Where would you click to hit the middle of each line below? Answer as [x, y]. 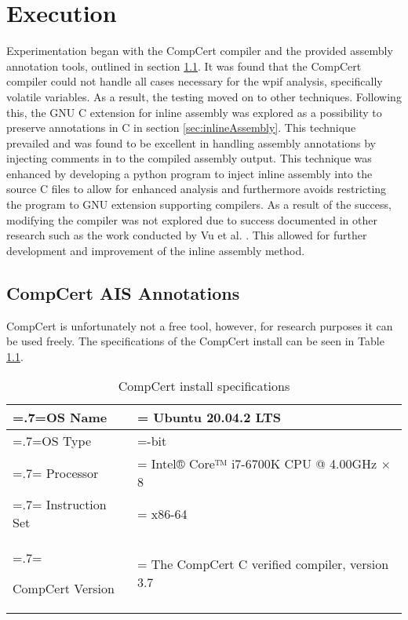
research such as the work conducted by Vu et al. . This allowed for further [187, 235]
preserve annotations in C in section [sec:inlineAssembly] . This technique [181, 128]
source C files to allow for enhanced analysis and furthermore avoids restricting [197, 189]
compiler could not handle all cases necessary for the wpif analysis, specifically [195, 81]
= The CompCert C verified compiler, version [263, 564]
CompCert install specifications [204, 386]
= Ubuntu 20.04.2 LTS [209, 418]
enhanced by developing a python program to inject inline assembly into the [189, 173]
